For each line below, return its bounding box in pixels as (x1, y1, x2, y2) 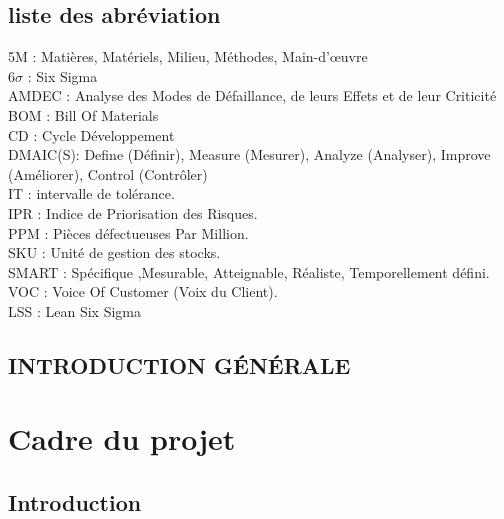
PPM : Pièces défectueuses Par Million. (8, 222, 249, 243)
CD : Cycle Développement (8, 124, 175, 145)
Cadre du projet (8, 418, 236, 459)
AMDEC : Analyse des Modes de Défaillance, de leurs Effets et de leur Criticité (8, 85, 497, 106)
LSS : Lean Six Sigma (8, 300, 142, 321)
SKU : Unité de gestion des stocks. (8, 242, 221, 263)
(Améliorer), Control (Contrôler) (8, 163, 208, 184)
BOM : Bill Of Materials (8, 104, 159, 125)
